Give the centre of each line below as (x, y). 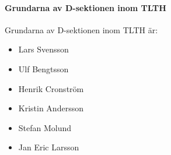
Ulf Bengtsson (43, 68)
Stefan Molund (45, 127)
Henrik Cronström (51, 88)
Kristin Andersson (51, 108)
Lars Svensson (43, 49)
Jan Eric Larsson (49, 147)
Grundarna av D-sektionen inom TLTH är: (81, 29)
